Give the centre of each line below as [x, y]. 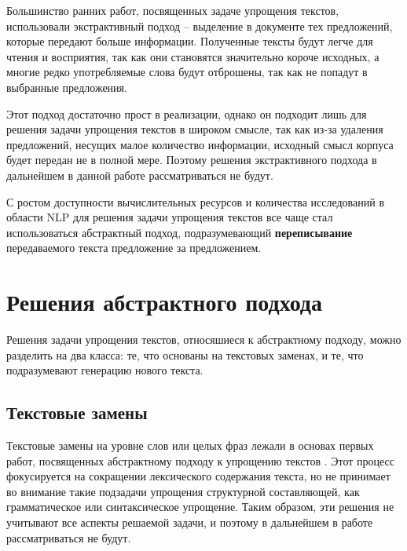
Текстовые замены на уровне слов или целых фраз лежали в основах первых [190, 445]
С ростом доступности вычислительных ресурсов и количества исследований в [195, 201]
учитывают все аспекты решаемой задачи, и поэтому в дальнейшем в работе [190, 522]
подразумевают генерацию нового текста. [105, 370]
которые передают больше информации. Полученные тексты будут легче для [190, 41]
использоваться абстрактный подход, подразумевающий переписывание [180, 232]
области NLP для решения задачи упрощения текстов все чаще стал [170, 217]
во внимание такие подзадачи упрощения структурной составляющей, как [183, 491]
